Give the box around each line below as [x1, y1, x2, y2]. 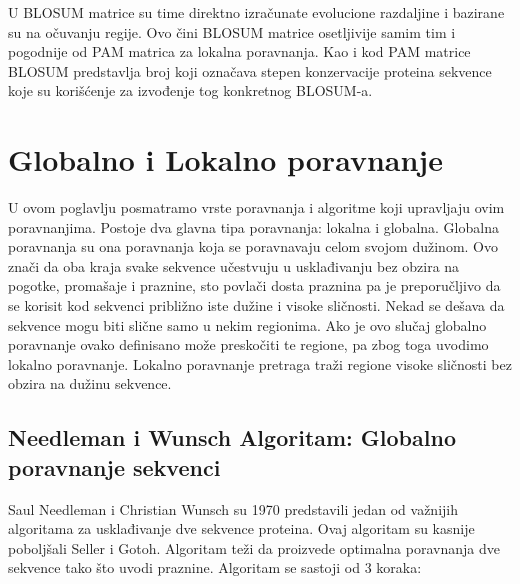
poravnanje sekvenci [8, 451, 221, 482]
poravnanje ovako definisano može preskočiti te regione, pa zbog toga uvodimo [8, 334, 489, 355]
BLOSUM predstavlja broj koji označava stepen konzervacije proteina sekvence [8, 60, 492, 81]
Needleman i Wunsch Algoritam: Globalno [8, 422, 456, 453]
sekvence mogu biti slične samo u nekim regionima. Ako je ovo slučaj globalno [8, 314, 487, 335]
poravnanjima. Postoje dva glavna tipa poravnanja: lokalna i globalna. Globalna [8, 216, 499, 237]
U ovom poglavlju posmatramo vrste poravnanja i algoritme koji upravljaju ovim [8, 197, 505, 218]
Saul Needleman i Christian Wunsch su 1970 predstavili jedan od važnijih [8, 498, 458, 519]
